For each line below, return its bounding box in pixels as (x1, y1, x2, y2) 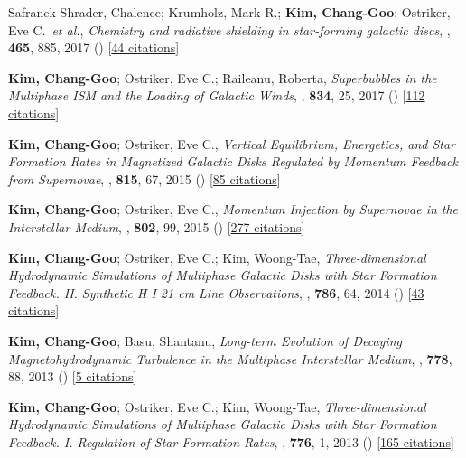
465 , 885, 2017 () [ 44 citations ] (8, 38, 180, 57)
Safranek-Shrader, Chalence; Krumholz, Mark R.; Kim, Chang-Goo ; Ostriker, (8, 3, 451, 21)
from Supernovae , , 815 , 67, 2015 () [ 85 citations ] (8, 169, 281, 188)
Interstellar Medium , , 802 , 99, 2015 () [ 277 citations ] (8, 217, 305, 236)
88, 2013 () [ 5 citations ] (8, 367, 137, 386)
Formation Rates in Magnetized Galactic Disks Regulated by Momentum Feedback (8, 152, 458, 171)
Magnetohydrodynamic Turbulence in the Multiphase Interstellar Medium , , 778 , (8, 349, 452, 368)
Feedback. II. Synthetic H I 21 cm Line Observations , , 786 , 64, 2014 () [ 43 (8, 283, 424, 302)
